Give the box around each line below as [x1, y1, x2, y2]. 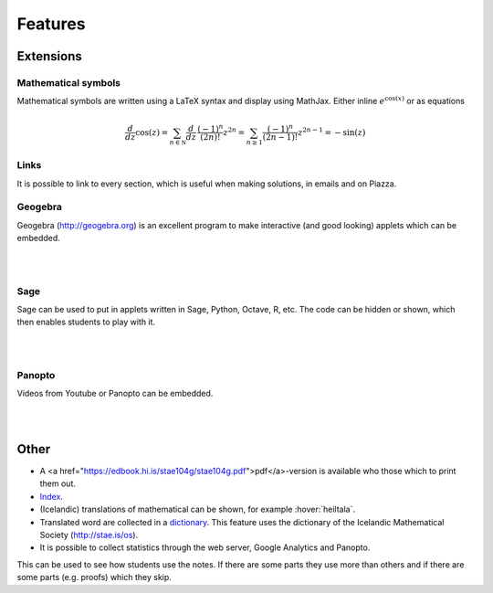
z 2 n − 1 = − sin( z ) [298, 125, 366, 137]
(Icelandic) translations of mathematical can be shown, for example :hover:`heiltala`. [39, 503, 356, 515]
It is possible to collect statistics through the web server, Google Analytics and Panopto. [39, 542, 371, 553]
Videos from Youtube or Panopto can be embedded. [16, 388, 214, 399]
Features [16, 14, 86, 34]
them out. [39, 478, 77, 489]
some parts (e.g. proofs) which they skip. [16, 572, 173, 583]
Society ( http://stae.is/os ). [39, 530, 139, 540]
